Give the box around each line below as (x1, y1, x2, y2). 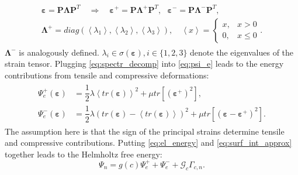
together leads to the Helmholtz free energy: (5, 147, 162, 160)
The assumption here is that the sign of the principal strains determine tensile (5, 125, 285, 137)
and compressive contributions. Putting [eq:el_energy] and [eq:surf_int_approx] (5, 136, 292, 149)
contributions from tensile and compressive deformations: (5, 68, 209, 81)
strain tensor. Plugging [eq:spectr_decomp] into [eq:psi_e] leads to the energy (5, 57, 284, 70)
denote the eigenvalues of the (190, 46, 294, 58)
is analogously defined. (19, 46, 99, 58)
